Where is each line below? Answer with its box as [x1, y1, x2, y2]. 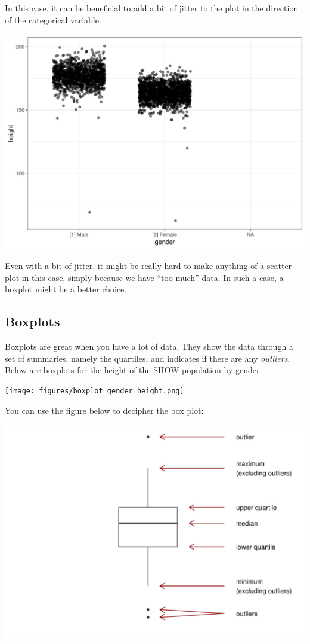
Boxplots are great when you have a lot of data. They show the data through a [5, 340, 293, 353]
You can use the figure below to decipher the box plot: [5, 404, 204, 416]
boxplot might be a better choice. [5, 283, 127, 295]
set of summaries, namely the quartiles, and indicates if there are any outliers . [5, 352, 290, 364]
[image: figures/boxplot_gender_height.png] [5, 386, 184, 395]
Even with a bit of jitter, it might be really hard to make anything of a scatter [5, 260, 292, 272]
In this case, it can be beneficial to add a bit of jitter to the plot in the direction [5, 2, 299, 14]
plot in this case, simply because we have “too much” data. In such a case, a [5, 271, 284, 283]
